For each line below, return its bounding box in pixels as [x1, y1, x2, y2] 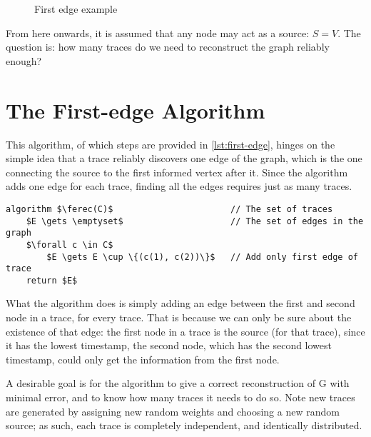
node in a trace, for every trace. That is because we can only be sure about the [6, 310, 352, 325]
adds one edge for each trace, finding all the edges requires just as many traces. [6, 179, 352, 194]
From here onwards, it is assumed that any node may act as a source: [6, 25, 310, 40]
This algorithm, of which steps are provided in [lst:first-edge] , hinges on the [6, 136, 335, 151]
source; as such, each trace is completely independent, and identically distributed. [6, 418, 362, 433]
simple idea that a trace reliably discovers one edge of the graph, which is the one [6, 151, 362, 166]
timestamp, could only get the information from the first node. [6, 351, 280, 366]
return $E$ [26, 275, 78, 286]
